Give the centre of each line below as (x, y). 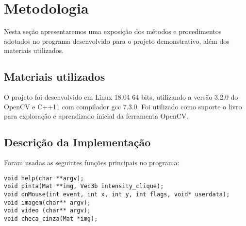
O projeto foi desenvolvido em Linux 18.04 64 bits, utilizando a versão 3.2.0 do (121, 97)
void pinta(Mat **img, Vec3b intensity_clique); (84, 186)
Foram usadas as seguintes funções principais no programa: (92, 163)
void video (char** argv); (47, 211)
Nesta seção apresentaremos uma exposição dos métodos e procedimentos (113, 31)
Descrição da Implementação (77, 142)
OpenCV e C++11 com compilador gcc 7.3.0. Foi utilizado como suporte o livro (123, 106)
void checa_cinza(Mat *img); (51, 218)
